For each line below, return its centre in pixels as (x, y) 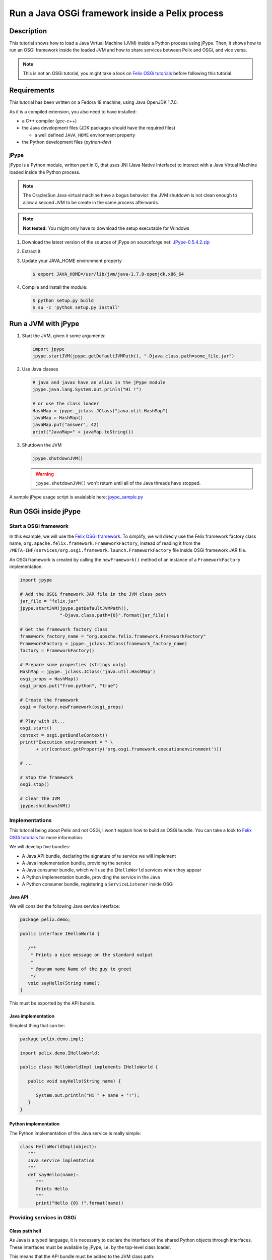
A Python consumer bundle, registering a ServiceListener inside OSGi (98, 884)
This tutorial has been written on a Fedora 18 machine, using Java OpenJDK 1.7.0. (94, 102)
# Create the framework (49, 700)
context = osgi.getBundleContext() (64, 735)
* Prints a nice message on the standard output (92, 955)
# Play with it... (43, 721)
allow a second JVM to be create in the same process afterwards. (91, 202)
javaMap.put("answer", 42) (66, 425)
